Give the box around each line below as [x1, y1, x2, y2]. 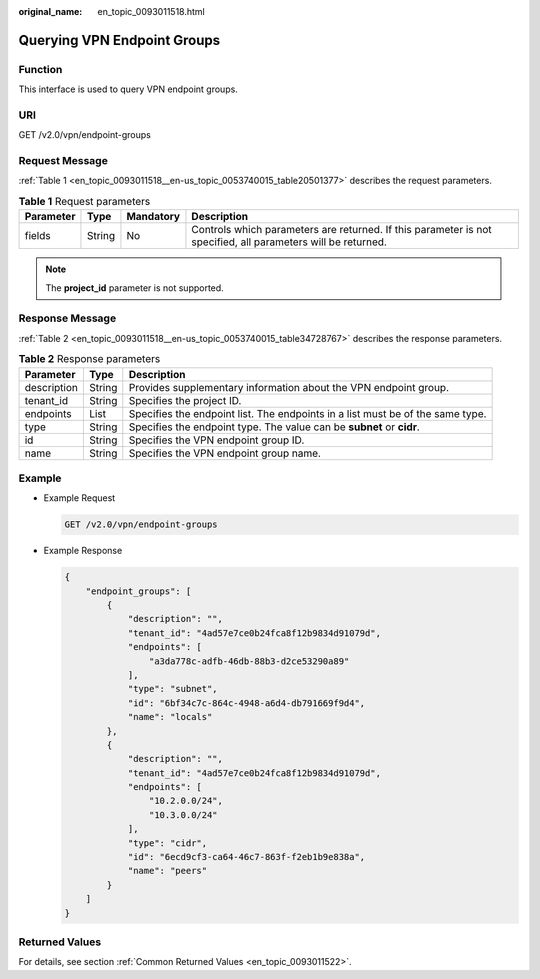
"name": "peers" [127, 865, 208, 877]
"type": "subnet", [127, 683, 219, 695]
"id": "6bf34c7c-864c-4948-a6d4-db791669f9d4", [127, 697, 366, 709]
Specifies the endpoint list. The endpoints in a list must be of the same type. [128, 406, 487, 420]
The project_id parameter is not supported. [45, 281, 224, 294]
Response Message [18, 311, 117, 325]
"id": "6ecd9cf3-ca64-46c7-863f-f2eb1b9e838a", [127, 851, 366, 863]
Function [18, 62, 63, 76]
